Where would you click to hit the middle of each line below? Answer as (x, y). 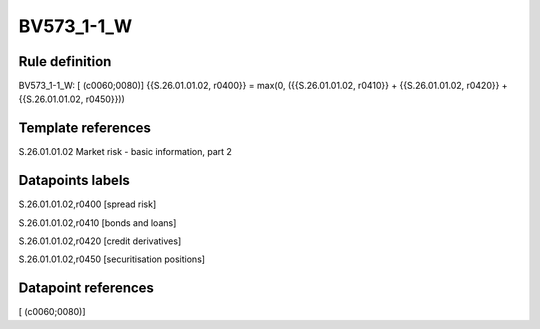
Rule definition (65, 61)
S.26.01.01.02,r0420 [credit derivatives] (100, 241)
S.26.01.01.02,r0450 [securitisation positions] (111, 259)
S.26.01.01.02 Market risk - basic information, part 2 (125, 152)
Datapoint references (86, 288)
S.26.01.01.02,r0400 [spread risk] (87, 204)
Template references (85, 128)
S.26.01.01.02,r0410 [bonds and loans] (97, 222)
